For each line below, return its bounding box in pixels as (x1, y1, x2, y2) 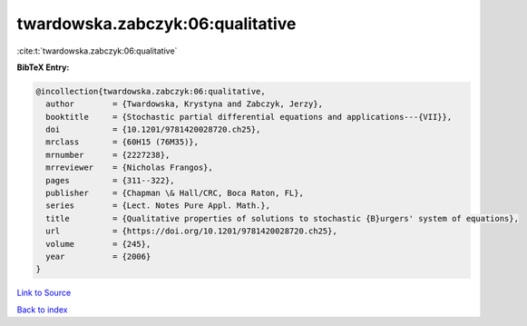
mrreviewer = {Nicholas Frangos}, (45, 163, 213, 173)
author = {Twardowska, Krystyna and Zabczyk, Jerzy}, (45, 99, 324, 109)
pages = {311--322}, (45, 175, 176, 185)
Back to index (16, 304, 68, 315)
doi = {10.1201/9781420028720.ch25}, (45, 124, 261, 135)
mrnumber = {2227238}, (45, 150, 171, 160)
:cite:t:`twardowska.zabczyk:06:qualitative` (16, 45, 178, 56)
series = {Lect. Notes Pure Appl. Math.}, (45, 201, 271, 211)
